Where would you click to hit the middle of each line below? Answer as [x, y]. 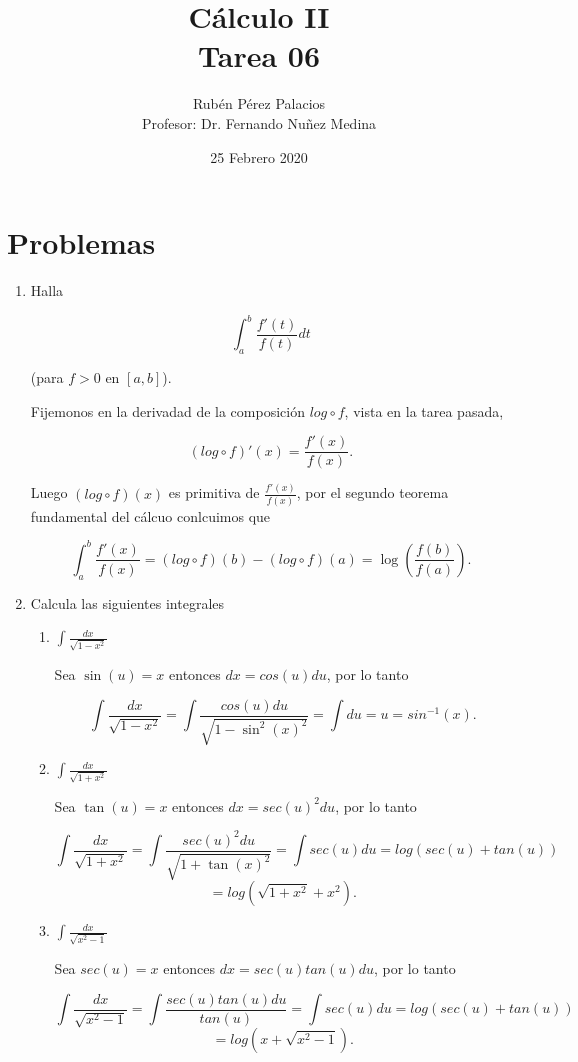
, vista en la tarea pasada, [424, 410]
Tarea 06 [259, 55]
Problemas [81, 242]
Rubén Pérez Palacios [259, 103]
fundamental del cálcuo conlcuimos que [150, 515]
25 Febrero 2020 [259, 156]
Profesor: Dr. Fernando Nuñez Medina [259, 122]
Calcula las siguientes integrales [127, 602]
